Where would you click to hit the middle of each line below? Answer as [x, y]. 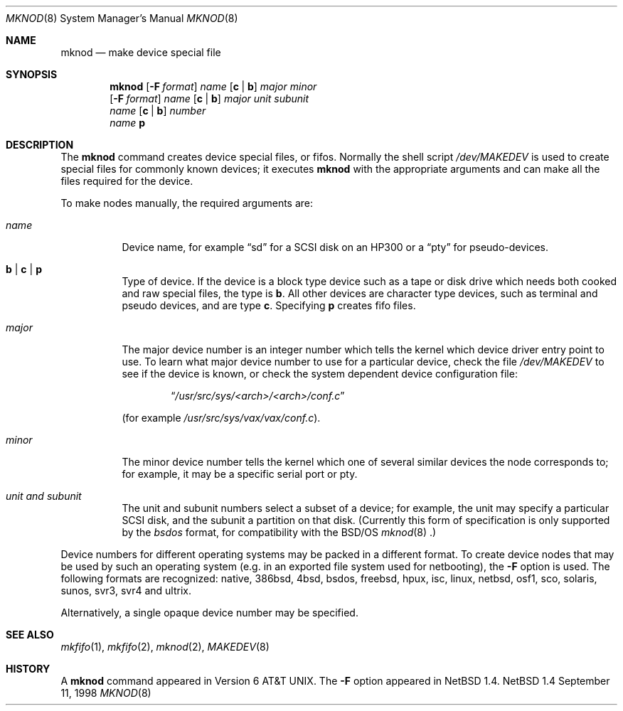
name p [128, 123]
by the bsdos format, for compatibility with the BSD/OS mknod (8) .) [279, 532]
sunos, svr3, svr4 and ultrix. [126, 590]
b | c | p [24, 269]
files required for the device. [127, 181]
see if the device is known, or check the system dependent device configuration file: [320, 374]
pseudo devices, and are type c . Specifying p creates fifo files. [269, 305]
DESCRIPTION [40, 145]
